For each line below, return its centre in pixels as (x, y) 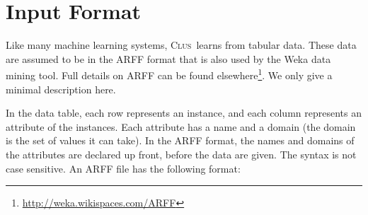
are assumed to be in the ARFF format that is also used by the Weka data (168, 58)
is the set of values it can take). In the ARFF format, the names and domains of (180, 140)
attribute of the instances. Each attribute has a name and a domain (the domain (181, 126)
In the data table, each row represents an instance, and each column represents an (184, 113)
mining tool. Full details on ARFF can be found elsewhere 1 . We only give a (169, 74)
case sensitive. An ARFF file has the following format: (123, 168)
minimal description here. (61, 89)
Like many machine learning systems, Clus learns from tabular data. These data (181, 45)
